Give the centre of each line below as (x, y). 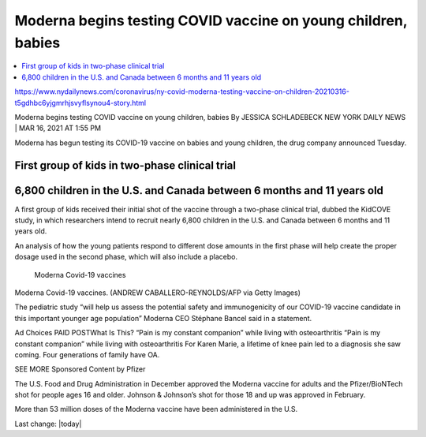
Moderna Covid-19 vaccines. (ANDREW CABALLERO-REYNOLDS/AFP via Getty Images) (158, 293)
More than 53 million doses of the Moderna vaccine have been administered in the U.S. (156, 409)
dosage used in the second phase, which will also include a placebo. (126, 257)
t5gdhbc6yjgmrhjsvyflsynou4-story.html (80, 103)
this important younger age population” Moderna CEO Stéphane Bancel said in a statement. (163, 318)
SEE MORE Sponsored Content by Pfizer (80, 369)
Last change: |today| (48, 424)
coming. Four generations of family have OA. (87, 354)
